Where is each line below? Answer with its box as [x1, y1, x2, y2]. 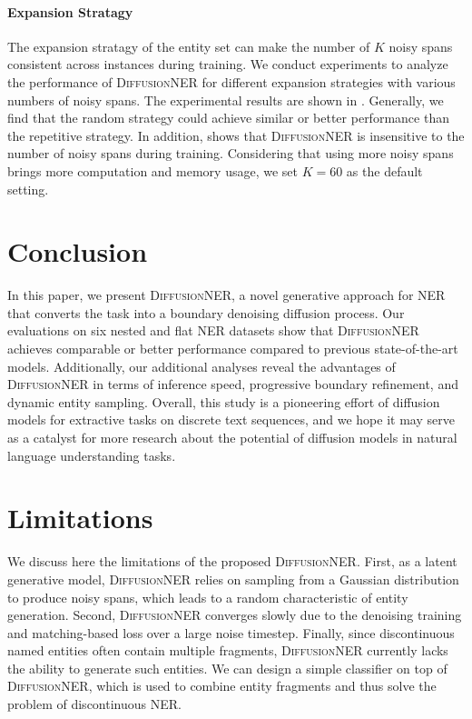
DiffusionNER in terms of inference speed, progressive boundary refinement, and [7, 374, 458, 394]
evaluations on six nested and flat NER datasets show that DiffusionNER [7, 321, 419, 340]
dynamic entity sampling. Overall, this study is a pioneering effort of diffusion [7, 392, 440, 411]
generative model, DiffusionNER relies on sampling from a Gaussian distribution [7, 569, 459, 588]
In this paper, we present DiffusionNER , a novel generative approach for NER [7, 285, 446, 305]
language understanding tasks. [7, 445, 176, 464]
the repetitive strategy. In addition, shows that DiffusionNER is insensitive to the [7, 125, 465, 145]
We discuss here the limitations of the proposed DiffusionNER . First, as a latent [7, 552, 457, 571]
